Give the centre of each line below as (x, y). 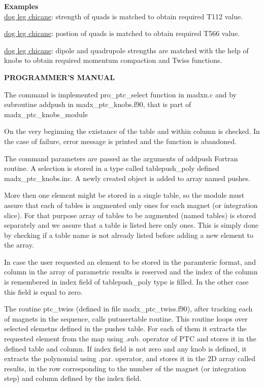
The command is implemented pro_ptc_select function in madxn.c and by (120, 94)
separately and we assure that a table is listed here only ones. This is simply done (131, 225)
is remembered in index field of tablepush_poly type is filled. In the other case (126, 282)
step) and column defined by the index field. (73, 378)
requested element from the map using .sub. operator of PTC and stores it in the (130, 339)
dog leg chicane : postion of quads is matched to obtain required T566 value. (122, 33)
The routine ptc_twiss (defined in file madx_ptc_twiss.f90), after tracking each (128, 309)
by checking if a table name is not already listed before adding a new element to (129, 235)
